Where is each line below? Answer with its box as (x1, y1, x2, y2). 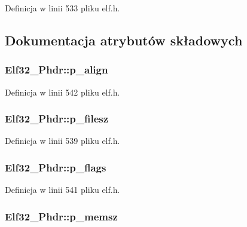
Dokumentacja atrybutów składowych (5, 30, 243, 49)
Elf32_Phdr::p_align (5, 62, 108, 77)
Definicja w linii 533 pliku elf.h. (5, 2, 120, 14)
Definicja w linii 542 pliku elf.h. (5, 85, 120, 98)
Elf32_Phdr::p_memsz (5, 208, 118, 223)
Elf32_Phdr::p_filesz (5, 111, 109, 126)
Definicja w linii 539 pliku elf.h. (5, 134, 120, 147)
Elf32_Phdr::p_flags (5, 159, 106, 174)
